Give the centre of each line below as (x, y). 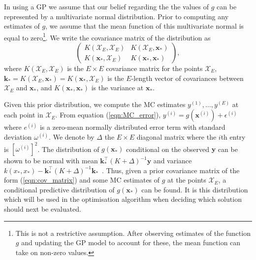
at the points (187, 180)
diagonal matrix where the (176, 137)
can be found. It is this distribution (195, 189)
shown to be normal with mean (51, 161)
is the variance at (117, 88)
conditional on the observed (168, 149)
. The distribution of (68, 149)
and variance (173, 161)
